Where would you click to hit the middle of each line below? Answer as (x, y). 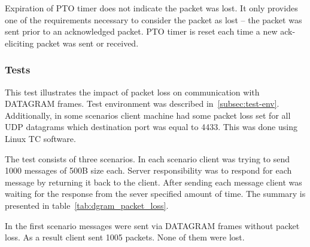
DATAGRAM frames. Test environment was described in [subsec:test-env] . (142, 104)
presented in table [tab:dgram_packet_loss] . (87, 205)
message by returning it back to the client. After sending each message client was (154, 182)
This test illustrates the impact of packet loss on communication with (132, 92)
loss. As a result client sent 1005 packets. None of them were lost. (125, 237)
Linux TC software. (40, 138)
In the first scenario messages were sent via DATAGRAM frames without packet (152, 225)
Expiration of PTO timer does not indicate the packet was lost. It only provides (151, 8)
